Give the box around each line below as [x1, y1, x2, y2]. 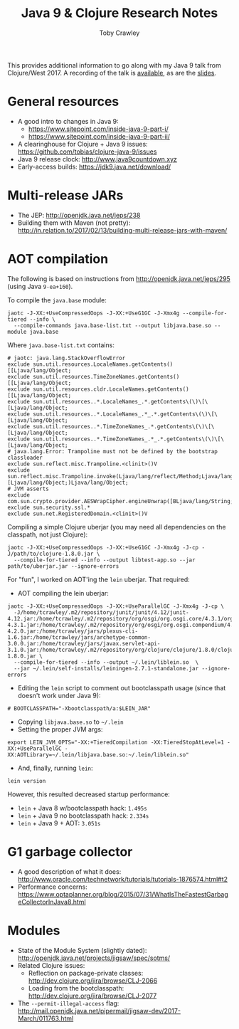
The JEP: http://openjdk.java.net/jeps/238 [17, 211, 141, 219]
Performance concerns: [17, 882, 87, 891]
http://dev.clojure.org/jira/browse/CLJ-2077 [28, 991, 157, 1000]
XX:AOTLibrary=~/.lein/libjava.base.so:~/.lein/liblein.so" [7, 751, 190, 759]
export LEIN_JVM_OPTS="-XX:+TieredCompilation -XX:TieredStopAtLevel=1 [7, 739, 224, 746]
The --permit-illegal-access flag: [17, 998, 119, 1008]
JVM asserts [14, 485, 50, 492]
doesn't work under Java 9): [17, 691, 101, 700]
